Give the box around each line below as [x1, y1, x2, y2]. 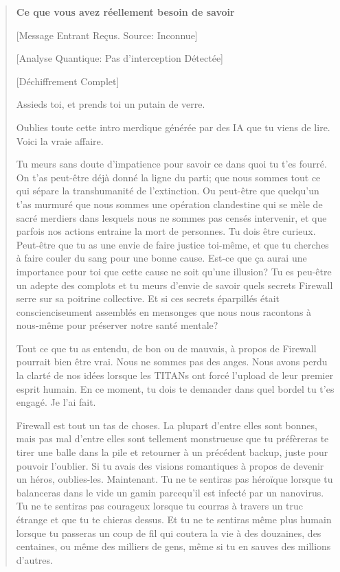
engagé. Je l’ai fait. [16, 395, 96, 409]
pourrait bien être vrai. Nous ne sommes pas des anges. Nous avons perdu [16, 354, 328, 369]
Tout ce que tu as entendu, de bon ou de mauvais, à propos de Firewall [16, 341, 317, 355]
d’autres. [16, 552, 53, 567]
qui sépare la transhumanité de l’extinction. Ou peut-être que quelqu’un [16, 183, 319, 198]
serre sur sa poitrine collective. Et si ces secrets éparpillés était [16, 291, 280, 306]
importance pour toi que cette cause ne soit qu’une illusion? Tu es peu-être [16, 264, 332, 278]
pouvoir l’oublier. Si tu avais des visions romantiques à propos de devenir [16, 458, 324, 472]
